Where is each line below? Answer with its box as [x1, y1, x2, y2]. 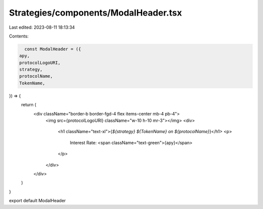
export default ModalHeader [9, 198, 66, 204]
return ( [21, 102, 37, 108]
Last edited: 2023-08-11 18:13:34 [9, 24, 75, 30]
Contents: [9, 33, 29, 39]
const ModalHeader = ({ [24, 46, 81, 52]
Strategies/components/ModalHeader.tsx [9, 7, 182, 18]
